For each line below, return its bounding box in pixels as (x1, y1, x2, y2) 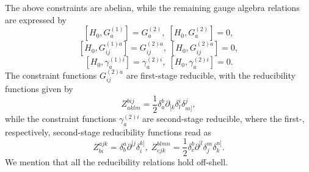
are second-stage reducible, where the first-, (142, 112, 305, 125)
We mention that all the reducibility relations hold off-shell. (5, 155, 228, 168)
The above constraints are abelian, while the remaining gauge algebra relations (5, 1, 300, 13)
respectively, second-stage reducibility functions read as (5, 125, 212, 138)
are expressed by (5, 13, 67, 26)
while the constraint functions (5, 112, 117, 125)
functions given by (5, 82, 73, 95)
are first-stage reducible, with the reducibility (126, 69, 296, 81)
